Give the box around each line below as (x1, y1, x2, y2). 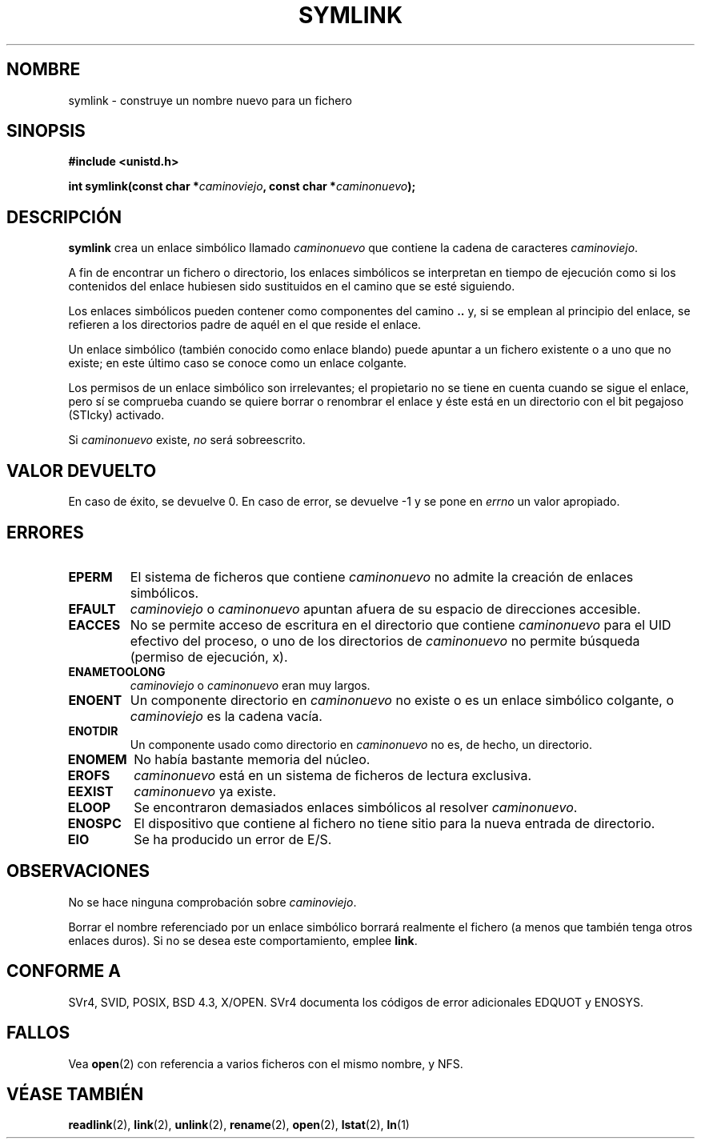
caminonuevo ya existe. (134, 783, 277, 799)
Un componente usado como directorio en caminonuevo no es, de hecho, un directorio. (130, 737, 593, 751)
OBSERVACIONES (6, 861, 150, 882)
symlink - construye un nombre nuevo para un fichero (68, 93, 352, 107)
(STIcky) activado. (68, 408, 165, 422)
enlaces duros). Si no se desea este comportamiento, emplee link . (68, 933, 418, 947)
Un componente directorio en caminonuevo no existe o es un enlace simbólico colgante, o (130, 691, 675, 708)
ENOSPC (67, 815, 122, 831)
